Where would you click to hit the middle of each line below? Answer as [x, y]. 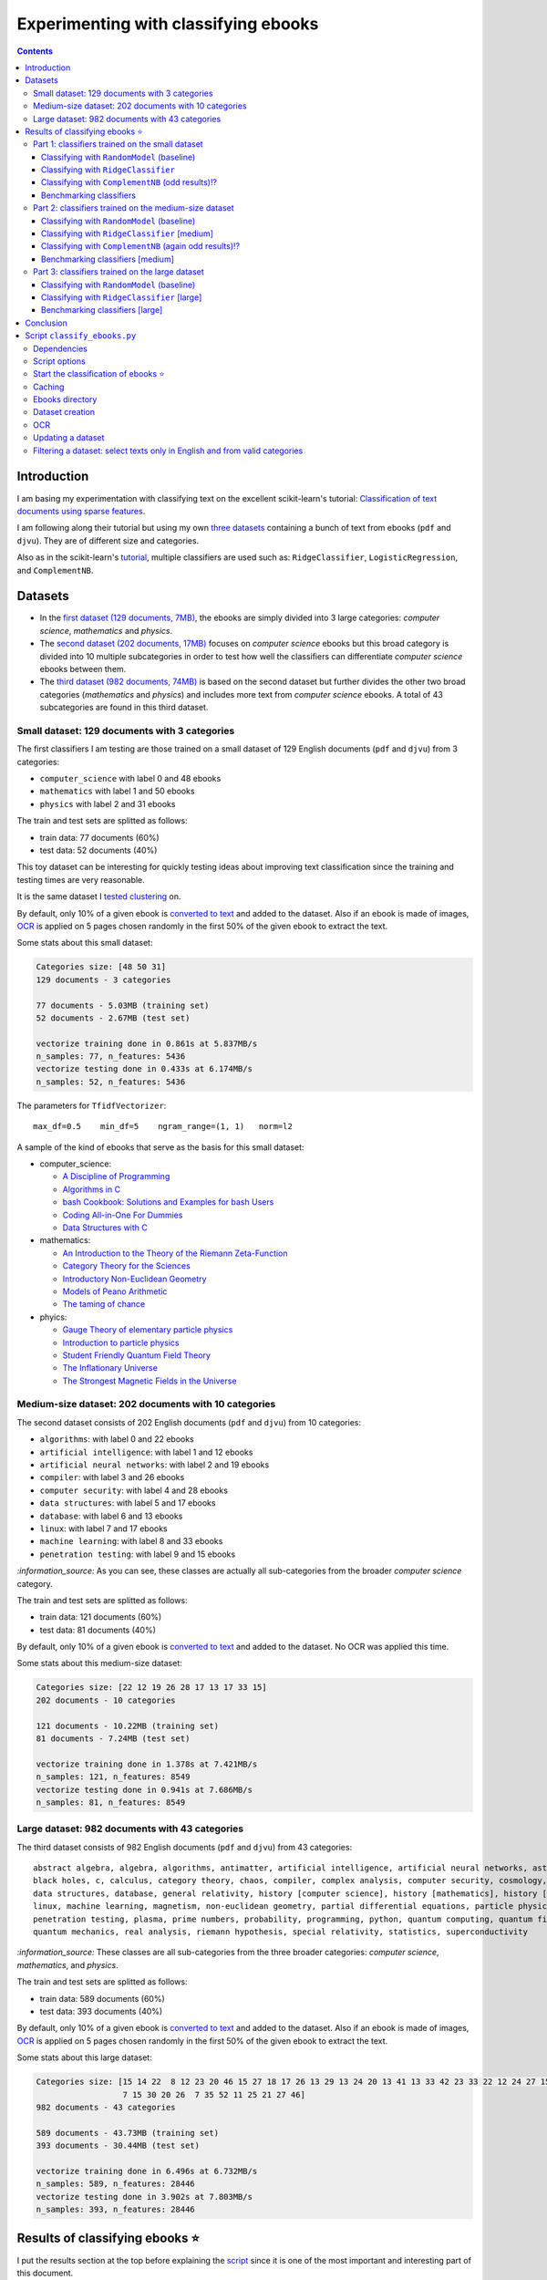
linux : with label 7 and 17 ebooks [103, 1529]
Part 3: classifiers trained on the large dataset [119, 272]
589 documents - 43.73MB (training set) [127, 2133]
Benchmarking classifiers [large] [102, 310]
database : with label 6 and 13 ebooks [111, 1516]
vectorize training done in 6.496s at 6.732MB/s [147, 2171]
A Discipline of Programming [116, 1176]
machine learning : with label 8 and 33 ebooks [131, 1541]
